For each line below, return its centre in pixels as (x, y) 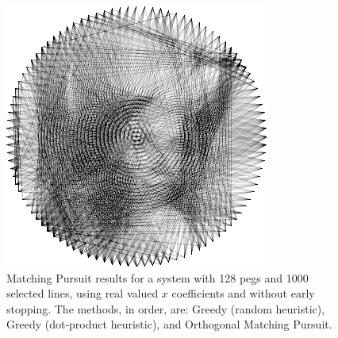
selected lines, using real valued (83, 293)
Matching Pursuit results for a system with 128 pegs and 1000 (157, 277)
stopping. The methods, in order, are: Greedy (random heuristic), (166, 308)
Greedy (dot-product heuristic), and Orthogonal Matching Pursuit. (169, 324)
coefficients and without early (243, 293)
